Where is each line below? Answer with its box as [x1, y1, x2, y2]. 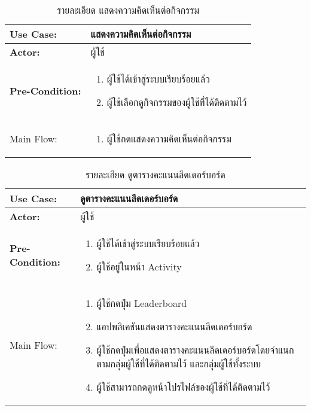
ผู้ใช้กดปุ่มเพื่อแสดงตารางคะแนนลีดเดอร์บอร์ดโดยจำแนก [96, 343, 294, 357]
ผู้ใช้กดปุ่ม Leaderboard [96, 296, 187, 310]
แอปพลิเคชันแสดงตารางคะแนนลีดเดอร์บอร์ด [96, 319, 252, 333]
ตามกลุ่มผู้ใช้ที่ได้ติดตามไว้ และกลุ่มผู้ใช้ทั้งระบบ [96, 357, 261, 370]
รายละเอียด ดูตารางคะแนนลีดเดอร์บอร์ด [86, 168, 225, 181]
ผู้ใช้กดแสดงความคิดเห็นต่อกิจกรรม [106, 132, 231, 145]
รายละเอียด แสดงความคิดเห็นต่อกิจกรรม [57, 3, 200, 17]
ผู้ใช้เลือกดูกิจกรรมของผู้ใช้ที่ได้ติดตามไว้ [106, 95, 247, 109]
